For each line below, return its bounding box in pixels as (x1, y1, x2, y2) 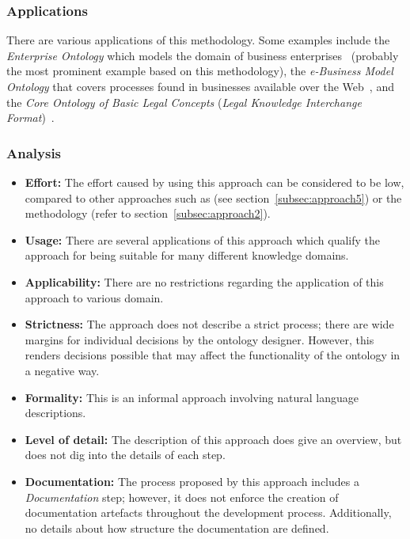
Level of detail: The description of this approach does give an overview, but (25, 431, 402, 447)
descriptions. (25, 404, 86, 421)
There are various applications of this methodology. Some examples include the (6, 32, 390, 48)
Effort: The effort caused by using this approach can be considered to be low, (25, 174, 404, 190)
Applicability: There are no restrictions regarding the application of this (25, 273, 384, 290)
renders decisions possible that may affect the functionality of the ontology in (25, 347, 401, 363)
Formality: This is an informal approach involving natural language (25, 389, 359, 405)
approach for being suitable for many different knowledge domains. (25, 247, 349, 264)
